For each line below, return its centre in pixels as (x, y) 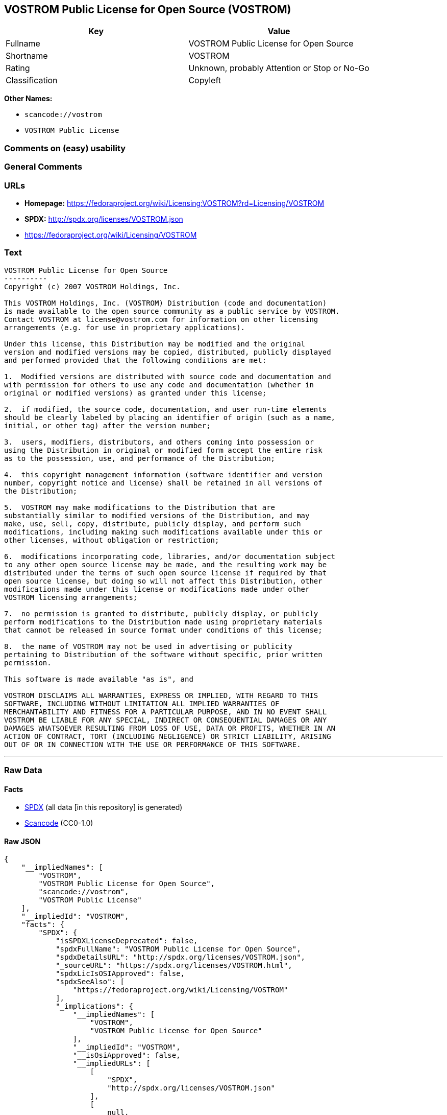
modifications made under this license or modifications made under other (157, 589)
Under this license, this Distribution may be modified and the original (155, 344)
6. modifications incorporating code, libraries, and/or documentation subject (170, 556)
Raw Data (23, 770)
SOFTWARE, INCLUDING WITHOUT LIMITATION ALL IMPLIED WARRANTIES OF (142, 703)
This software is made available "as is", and (99, 679)
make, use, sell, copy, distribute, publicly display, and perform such (153, 524)
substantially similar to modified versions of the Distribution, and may (157, 515)
